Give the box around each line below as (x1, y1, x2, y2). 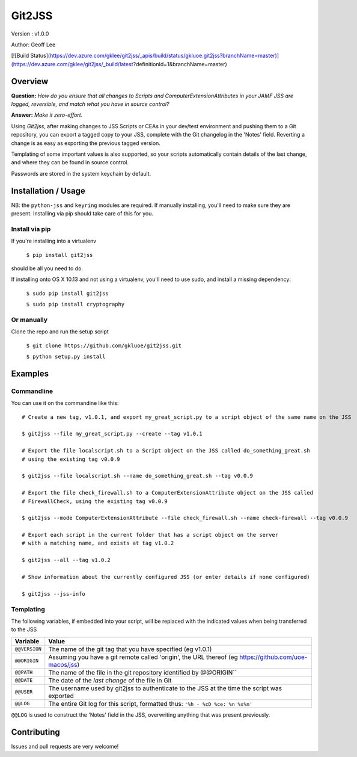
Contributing (11, 727, 60, 737)
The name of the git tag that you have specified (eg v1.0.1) (48, 644, 212, 653)
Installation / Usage (11, 185, 85, 196)
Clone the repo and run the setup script (11, 328, 109, 335)
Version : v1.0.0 (11, 30, 49, 37)
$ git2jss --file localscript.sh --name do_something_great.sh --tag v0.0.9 (22, 472, 254, 480)
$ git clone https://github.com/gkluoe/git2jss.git (26, 342, 182, 349)
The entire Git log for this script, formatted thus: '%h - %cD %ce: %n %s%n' (48, 699, 252, 708)
